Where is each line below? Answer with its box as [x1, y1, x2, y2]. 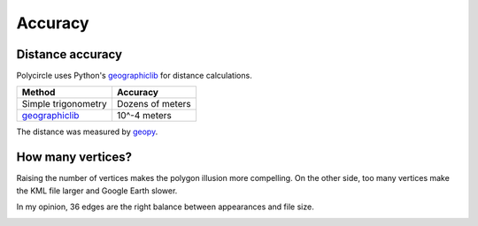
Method [21, 87, 56, 99]
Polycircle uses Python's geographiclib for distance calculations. [16, 71, 252, 81]
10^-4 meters [116, 109, 173, 122]
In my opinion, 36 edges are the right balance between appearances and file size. [16, 201, 314, 212]
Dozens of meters [116, 98, 191, 110]
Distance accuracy [16, 47, 123, 62]
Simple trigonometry [21, 98, 107, 110]
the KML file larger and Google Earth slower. [16, 185, 178, 196]
